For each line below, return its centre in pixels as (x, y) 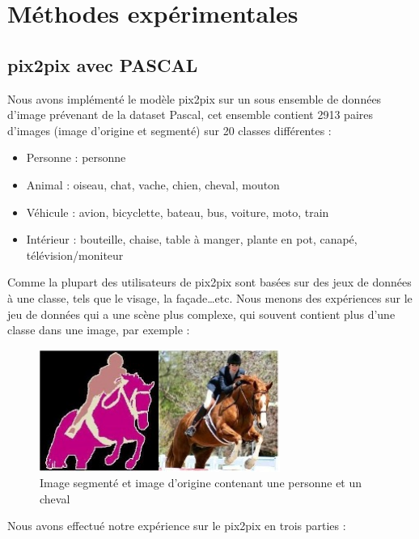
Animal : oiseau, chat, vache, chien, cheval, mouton (153, 184)
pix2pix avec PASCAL (103, 64)
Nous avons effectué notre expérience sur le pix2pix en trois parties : (177, 526)
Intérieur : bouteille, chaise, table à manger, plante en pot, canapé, (192, 239)
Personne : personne (76, 157)
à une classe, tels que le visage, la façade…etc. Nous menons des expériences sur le (210, 297)
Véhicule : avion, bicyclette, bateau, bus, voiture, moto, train (178, 212)
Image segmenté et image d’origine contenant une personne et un (201, 483)
